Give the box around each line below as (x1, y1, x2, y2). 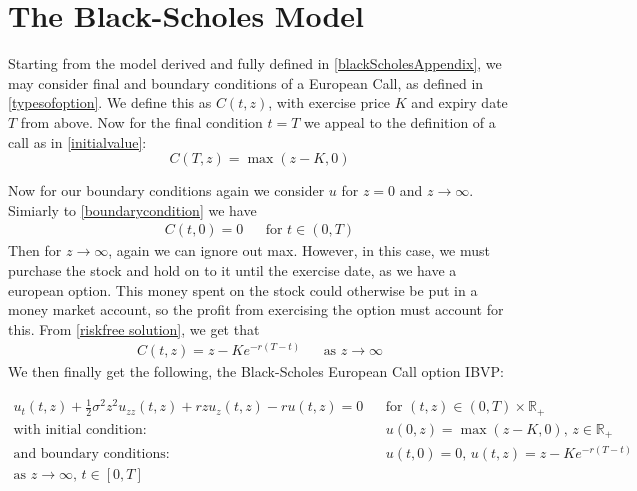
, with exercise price (268, 92, 391, 113)
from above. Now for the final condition (20, 111, 263, 132)
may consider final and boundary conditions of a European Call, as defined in (8, 72, 484, 93)
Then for (8, 240, 62, 261)
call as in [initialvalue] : (8, 131, 147, 152)
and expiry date (411, 92, 508, 113)
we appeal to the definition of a (304, 111, 496, 132)
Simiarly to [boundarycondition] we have (8, 199, 257, 220)
